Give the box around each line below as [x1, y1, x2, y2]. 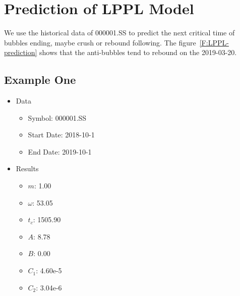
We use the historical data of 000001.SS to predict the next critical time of [4, 27, 235, 38]
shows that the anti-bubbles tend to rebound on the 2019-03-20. [39, 47, 237, 58]
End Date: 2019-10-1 [28, 146, 92, 157]
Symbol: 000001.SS [28, 112, 87, 123]
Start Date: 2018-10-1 [28, 129, 95, 140]
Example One [4, 72, 76, 87]
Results [16, 163, 39, 174]
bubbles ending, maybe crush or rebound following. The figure [4, 37, 196, 47]
